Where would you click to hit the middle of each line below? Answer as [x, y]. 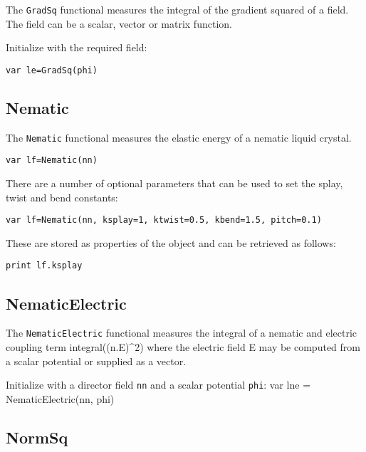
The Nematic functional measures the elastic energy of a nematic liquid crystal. [179, 137]
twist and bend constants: [62, 197]
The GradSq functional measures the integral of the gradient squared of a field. [177, 9]
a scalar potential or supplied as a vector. [96, 361]
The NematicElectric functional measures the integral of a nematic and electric [182, 333]
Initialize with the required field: [77, 47]
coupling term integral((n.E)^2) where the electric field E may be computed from [183, 346]
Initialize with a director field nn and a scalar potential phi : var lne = [158, 385]
